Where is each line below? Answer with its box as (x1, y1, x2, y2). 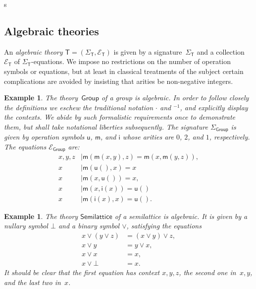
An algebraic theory (4, 46, 63, 57)
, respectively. (209, 132, 250, 142)
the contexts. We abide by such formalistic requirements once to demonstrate (4, 112, 236, 122)
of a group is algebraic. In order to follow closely (101, 92, 249, 103)
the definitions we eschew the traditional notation (4, 102, 154, 112)
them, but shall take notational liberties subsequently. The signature (4, 121, 208, 132)
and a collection (197, 46, 245, 57)
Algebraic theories (4, 23, 99, 38)
